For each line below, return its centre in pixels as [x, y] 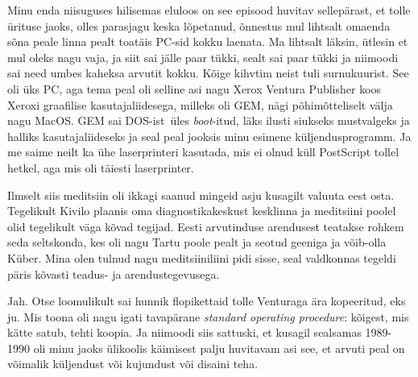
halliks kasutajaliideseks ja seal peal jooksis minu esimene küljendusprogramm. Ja [209, 136]
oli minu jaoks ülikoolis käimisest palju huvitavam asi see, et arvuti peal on [219, 348]
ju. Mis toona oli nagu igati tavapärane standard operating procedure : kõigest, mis [208, 316]
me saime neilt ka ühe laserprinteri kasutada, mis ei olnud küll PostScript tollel [203, 152]
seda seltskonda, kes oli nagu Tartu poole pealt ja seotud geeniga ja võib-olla [197, 242]
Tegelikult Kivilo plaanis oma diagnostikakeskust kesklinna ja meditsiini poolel [202, 211]
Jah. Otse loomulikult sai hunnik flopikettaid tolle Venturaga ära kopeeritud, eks [207, 301]
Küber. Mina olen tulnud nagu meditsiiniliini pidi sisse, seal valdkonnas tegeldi [202, 257]
